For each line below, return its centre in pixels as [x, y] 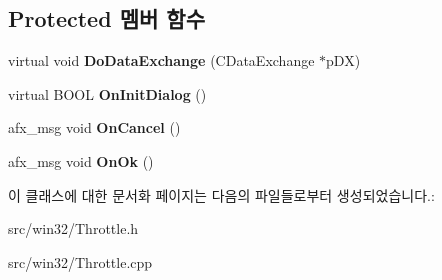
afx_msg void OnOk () [81, 160]
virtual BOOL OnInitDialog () [107, 93]
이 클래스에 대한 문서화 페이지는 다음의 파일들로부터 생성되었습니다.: [221, 194]
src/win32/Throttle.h [73, 228]
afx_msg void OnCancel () [94, 127]
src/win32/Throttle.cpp [80, 261]
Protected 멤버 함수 [106, 18]
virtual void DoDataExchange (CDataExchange [161, 60]
